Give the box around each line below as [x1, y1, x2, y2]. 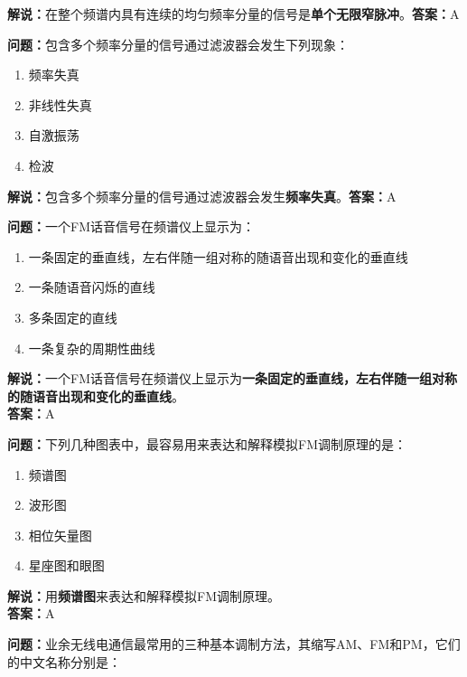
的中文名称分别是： [7, 652, 121, 671]
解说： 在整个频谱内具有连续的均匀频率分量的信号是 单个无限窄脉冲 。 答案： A [7, 5, 460, 23]
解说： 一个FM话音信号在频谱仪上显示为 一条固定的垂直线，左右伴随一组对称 [7, 369, 457, 388]
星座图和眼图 [28, 556, 105, 575]
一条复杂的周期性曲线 [28, 338, 155, 357]
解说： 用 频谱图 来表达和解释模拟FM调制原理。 [7, 586, 280, 605]
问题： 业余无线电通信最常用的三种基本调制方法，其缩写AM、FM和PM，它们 [7, 635, 461, 653]
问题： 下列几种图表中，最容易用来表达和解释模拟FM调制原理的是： [7, 434, 406, 453]
